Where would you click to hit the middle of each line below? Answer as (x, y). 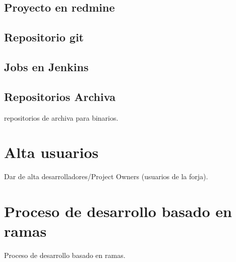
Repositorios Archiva (60, 96)
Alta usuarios (51, 152)
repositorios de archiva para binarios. (61, 117)
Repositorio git (44, 37)
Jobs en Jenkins (46, 66)
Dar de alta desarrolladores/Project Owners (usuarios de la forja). (106, 176)
